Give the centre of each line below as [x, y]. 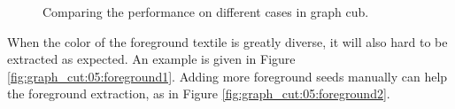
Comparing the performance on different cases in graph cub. [206, 12]
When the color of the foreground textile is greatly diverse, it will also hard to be [227, 41]
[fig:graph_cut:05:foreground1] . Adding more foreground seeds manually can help [227, 76]
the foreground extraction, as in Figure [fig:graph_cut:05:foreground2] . [199, 93]
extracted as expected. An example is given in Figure [151, 59]
